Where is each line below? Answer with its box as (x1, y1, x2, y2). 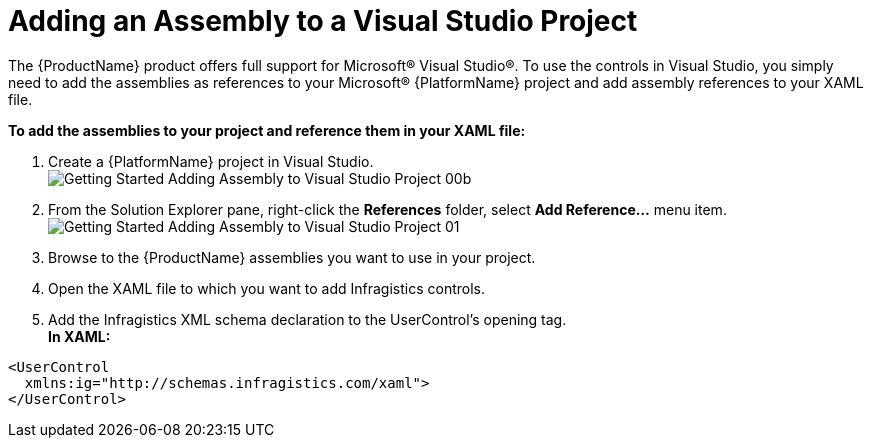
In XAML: (48, 327, 111, 345)
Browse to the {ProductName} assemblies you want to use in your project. (48, 248, 536, 266)
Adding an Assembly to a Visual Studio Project (8, 4, 638, 38)
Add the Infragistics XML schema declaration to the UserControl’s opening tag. (48, 310, 567, 328)
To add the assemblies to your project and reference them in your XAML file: (8, 121, 526, 139)
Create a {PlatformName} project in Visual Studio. (48, 152, 374, 170)
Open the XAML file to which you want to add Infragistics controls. (48, 279, 486, 297)
